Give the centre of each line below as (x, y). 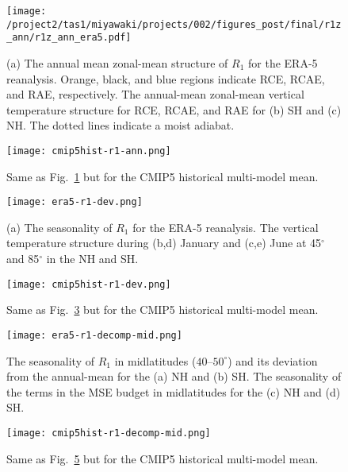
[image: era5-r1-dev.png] (75, 202)
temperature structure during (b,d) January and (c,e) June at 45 (164, 243)
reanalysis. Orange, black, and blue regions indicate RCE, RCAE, (166, 78)
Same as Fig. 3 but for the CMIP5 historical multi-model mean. (163, 310)
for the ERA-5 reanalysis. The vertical (226, 227)
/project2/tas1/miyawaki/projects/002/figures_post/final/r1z (174, 24)
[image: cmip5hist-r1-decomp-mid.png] (109, 433)
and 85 (23, 259)
